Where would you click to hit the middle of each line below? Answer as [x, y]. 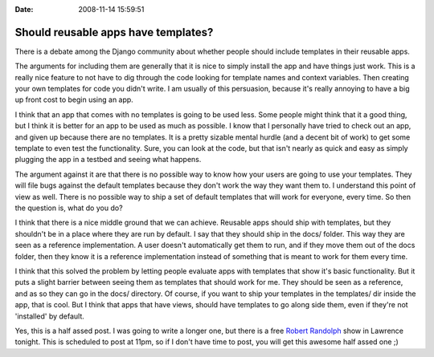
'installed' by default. [49, 316]
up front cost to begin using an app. [74, 99]
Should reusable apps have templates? [114, 32]
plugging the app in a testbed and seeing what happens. [108, 160]
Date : [24, 9]
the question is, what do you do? [69, 208]
